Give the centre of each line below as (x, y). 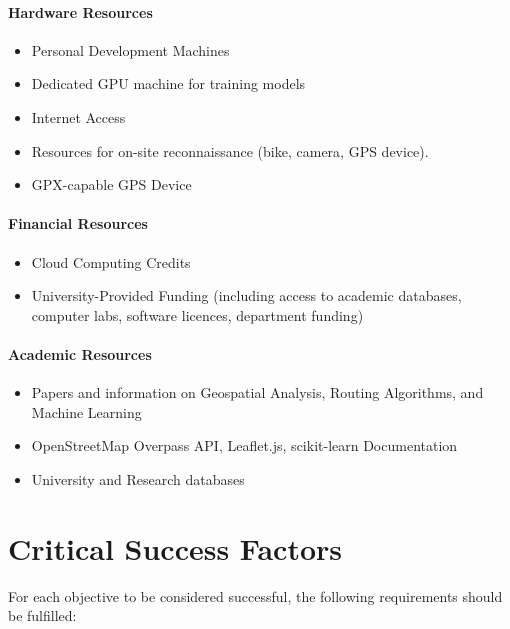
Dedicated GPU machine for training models (168, 83)
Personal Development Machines (130, 49)
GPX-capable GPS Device (111, 184)
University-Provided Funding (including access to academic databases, (246, 295)
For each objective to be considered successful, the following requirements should (255, 595)
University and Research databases (138, 478)
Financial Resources (78, 223)
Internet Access (78, 116)
